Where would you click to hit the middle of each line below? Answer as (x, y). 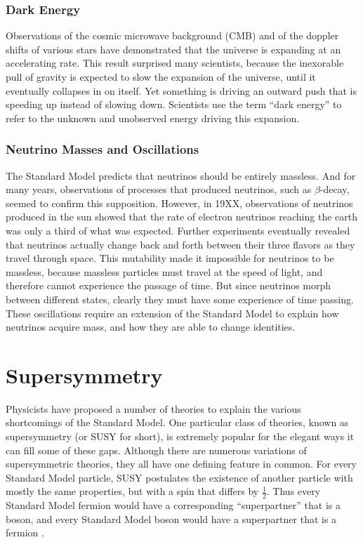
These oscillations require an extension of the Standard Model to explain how (172, 313)
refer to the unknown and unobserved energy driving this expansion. (153, 118)
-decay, (335, 189)
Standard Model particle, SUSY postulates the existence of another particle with (179, 477)
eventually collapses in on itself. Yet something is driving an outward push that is (181, 90)
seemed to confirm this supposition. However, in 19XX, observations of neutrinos (179, 203)
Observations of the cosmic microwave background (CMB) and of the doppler (172, 35)
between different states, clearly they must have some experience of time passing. (180, 299)
